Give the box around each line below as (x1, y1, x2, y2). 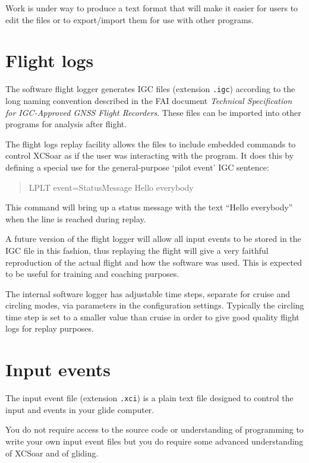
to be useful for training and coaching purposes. (5, 267, 179, 280)
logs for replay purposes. (5, 322, 94, 335)
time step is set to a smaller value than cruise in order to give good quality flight (5, 310, 299, 323)
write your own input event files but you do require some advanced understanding (5, 435, 304, 448)
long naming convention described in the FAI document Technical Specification (5, 94, 292, 106)
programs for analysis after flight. (5, 118, 127, 130)
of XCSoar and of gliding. (5, 446, 99, 459)
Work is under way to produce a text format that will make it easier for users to (5, 2, 298, 14)
